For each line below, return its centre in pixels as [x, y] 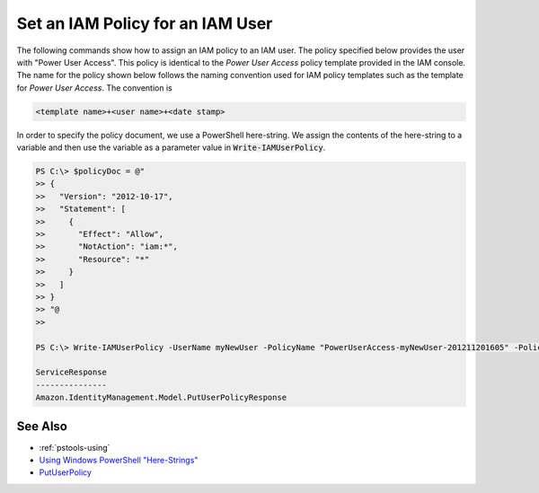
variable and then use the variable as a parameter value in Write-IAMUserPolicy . [171, 147]
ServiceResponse [71, 372]
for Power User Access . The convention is [94, 88]
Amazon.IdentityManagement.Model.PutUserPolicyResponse [161, 398]
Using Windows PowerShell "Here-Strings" [119, 460]
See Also [42, 426]
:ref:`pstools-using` [75, 447]
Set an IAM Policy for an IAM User [145, 23]
